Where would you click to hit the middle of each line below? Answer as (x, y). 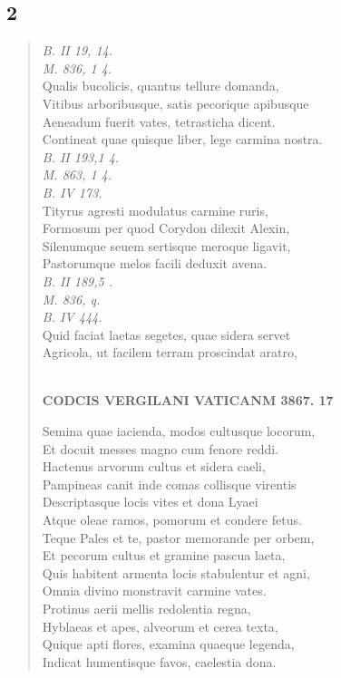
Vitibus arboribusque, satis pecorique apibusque (175, 103)
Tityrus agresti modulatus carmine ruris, (155, 210)
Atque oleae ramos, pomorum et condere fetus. (172, 520)
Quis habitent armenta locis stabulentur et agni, (176, 572)
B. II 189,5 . (78, 281)
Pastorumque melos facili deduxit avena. (155, 263)
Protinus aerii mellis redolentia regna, (146, 609)
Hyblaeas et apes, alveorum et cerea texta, (160, 626)
